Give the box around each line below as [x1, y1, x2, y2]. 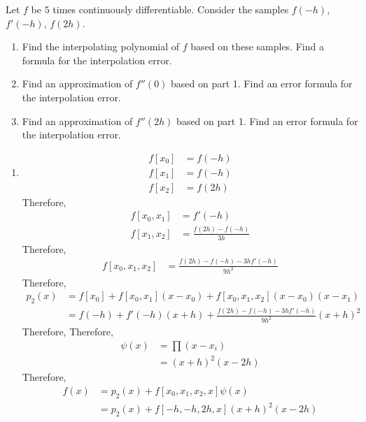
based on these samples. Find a [190, 39, 324, 54]
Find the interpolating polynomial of [22, 39, 180, 54]
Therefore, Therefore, [22, 324, 113, 339]
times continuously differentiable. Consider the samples [52, 2, 289, 16]
